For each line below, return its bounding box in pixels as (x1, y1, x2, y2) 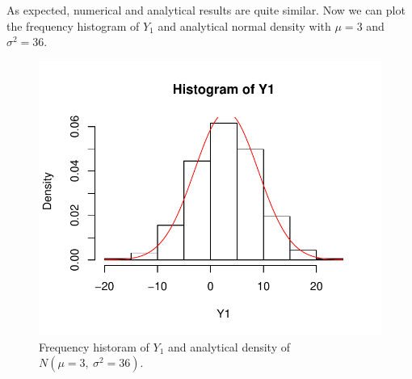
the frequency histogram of (6, 17, 140, 34)
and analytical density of (168, 338, 291, 355)
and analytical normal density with (158, 17, 331, 34)
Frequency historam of (39, 338, 149, 355)
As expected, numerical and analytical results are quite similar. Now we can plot (6, 2, 406, 18)
